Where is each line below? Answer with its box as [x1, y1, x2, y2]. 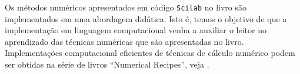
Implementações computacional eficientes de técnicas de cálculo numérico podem [5, 47, 295, 59]
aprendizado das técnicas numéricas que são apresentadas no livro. [5, 35, 244, 47]
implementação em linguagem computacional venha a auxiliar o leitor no [5, 24, 266, 36]
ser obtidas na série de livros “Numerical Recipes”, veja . [5, 58, 209, 71]
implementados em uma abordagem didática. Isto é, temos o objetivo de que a [5, 12, 287, 24]
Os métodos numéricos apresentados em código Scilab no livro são [5, 1, 246, 13]
